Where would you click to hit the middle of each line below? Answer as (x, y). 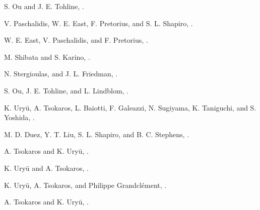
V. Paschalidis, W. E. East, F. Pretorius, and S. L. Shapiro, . (99, 23)
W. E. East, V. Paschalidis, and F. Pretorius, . (76, 40)
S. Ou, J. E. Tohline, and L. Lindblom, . (67, 90)
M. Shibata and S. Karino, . (47, 57)
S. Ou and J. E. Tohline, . (44, 6)
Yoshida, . (19, 117)
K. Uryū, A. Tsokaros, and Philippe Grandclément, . (85, 185)
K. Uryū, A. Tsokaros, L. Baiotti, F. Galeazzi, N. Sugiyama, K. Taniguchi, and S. (130, 107)
